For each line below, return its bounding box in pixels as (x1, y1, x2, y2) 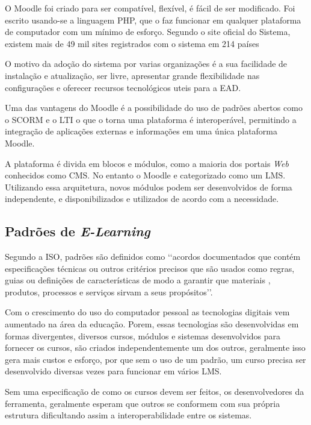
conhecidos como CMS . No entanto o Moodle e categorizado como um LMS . (5, 169, 286, 181)
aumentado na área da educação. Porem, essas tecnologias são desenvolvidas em (5, 318, 299, 330)
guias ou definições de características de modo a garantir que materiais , (5, 274, 271, 286)
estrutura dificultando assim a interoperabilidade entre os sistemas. (5, 409, 252, 421)
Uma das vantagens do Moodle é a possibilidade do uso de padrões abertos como (5, 101, 303, 114)
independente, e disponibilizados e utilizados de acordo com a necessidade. (5, 192, 279, 205)
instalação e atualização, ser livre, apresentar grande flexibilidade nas (5, 69, 260, 81)
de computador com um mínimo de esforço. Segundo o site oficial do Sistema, (5, 25, 291, 38)
